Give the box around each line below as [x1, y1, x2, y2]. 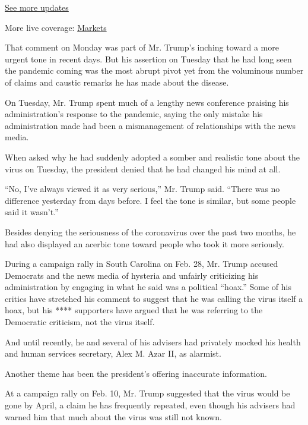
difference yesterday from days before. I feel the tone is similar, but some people [5, 194, 296, 206]
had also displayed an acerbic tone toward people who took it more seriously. [5, 237, 285, 250]
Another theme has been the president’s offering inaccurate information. [5, 367, 267, 379]
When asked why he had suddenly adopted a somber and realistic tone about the [5, 150, 300, 163]
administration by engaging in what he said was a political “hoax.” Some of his [5, 281, 291, 293]
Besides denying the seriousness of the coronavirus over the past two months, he [5, 225, 296, 238]
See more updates [5, 1, 69, 13]
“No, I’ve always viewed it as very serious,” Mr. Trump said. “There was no [5, 182, 280, 195]
